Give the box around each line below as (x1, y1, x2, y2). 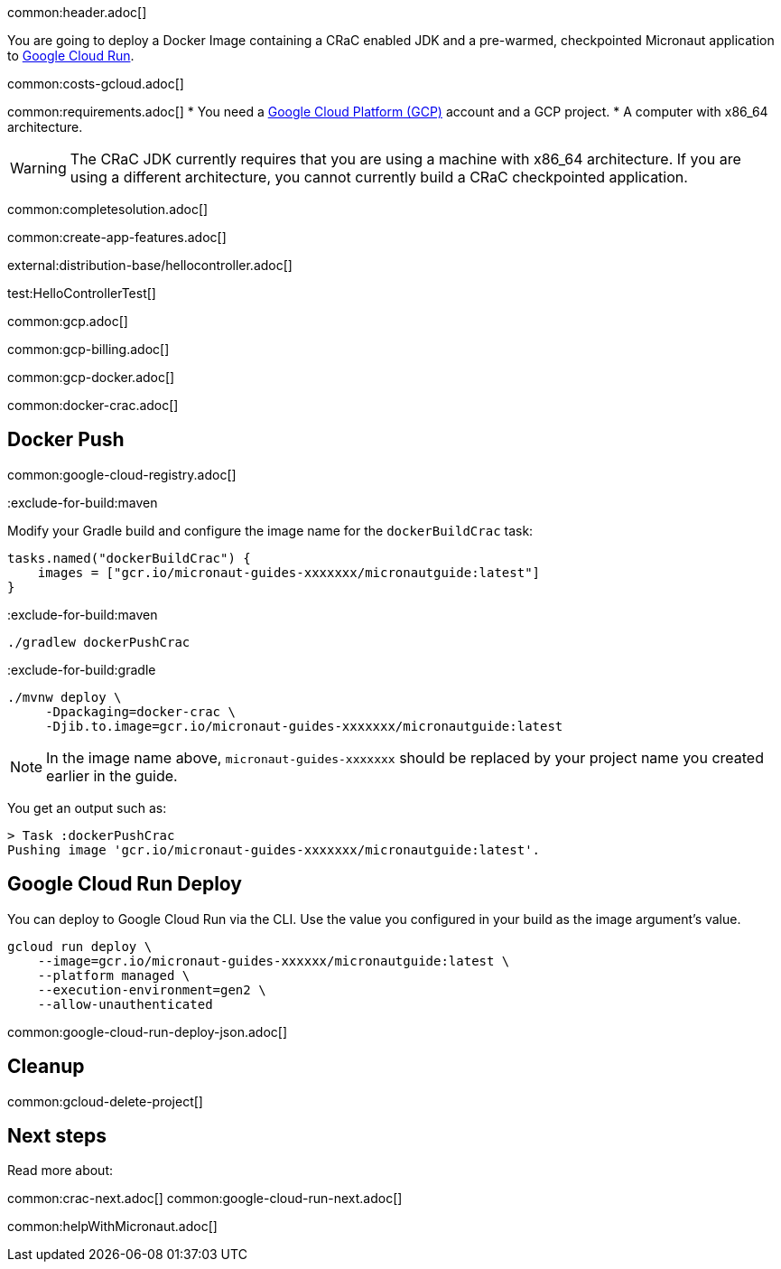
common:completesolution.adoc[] (7, 201, 209, 217)
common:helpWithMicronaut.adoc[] (7, 1218, 218, 1235)
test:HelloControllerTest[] (7, 285, 156, 301)
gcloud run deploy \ (7, 938, 153, 954)
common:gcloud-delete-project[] (7, 1093, 203, 1109)
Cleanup (7, 1055, 85, 1078)
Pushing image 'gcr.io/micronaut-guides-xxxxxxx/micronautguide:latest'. (7, 842, 541, 857)
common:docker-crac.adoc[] (7, 397, 179, 413)
